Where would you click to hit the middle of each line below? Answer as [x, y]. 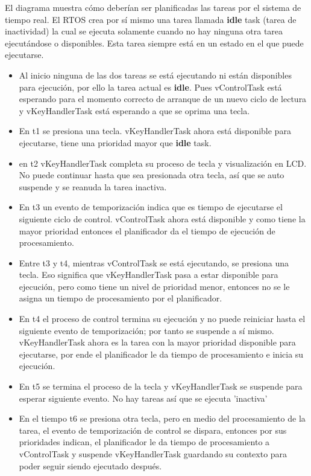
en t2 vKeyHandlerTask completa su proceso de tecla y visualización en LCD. [163, 163]
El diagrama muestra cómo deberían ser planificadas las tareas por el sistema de [153, 7]
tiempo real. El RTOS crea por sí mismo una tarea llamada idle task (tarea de [151, 19]
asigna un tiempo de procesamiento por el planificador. [121, 298]
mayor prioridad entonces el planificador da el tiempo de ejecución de [147, 230]
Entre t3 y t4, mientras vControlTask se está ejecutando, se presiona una [154, 262]
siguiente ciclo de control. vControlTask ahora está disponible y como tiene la [162, 218]
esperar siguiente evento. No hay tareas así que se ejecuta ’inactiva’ [143, 398]
